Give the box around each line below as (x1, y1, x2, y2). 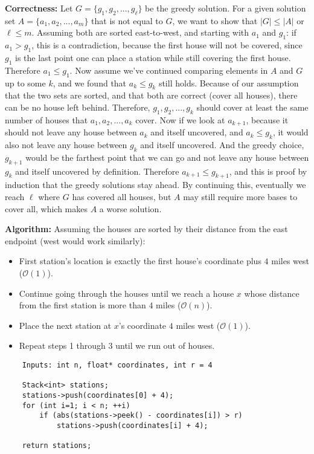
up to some (5, 76, 46, 89)
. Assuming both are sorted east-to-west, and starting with (31, 26, 249, 39)
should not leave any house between (5, 126, 137, 138)
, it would (272, 126, 309, 138)
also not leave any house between (5, 138, 127, 151)
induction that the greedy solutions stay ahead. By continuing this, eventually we (5, 178, 306, 191)
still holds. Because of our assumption (158, 76, 299, 89)
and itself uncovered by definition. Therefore (15, 164, 179, 177)
